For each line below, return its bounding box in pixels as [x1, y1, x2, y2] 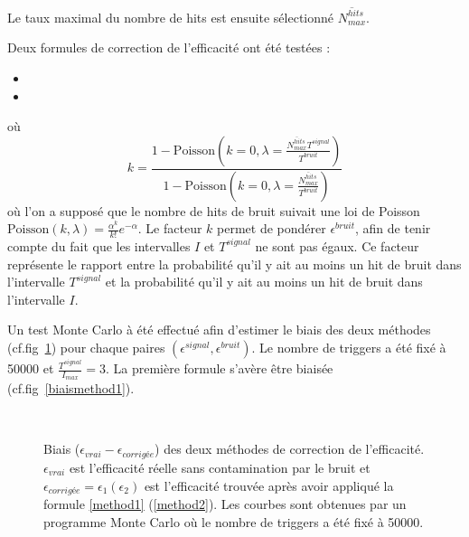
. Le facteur [137, 219, 202, 238]
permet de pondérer [217, 219, 326, 238]
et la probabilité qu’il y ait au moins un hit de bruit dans [105, 272, 423, 291]
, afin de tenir [355, 219, 431, 238]
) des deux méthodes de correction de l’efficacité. [155, 439, 425, 458]
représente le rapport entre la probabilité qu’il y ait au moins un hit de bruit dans [7, 254, 462, 273]
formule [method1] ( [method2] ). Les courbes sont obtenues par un [43, 494, 407, 513]
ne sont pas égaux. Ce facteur [255, 236, 419, 255]
